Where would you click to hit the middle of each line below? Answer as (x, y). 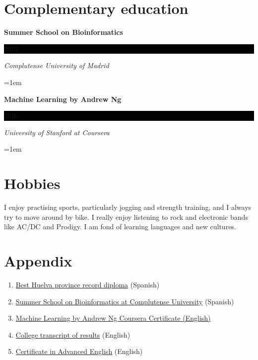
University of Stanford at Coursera (57, 132)
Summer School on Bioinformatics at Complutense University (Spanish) (125, 301)
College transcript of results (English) (73, 334)
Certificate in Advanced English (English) (79, 351)
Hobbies (32, 183)
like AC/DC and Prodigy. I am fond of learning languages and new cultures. (120, 226)
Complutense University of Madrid (57, 65)
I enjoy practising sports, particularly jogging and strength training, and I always (128, 207)
